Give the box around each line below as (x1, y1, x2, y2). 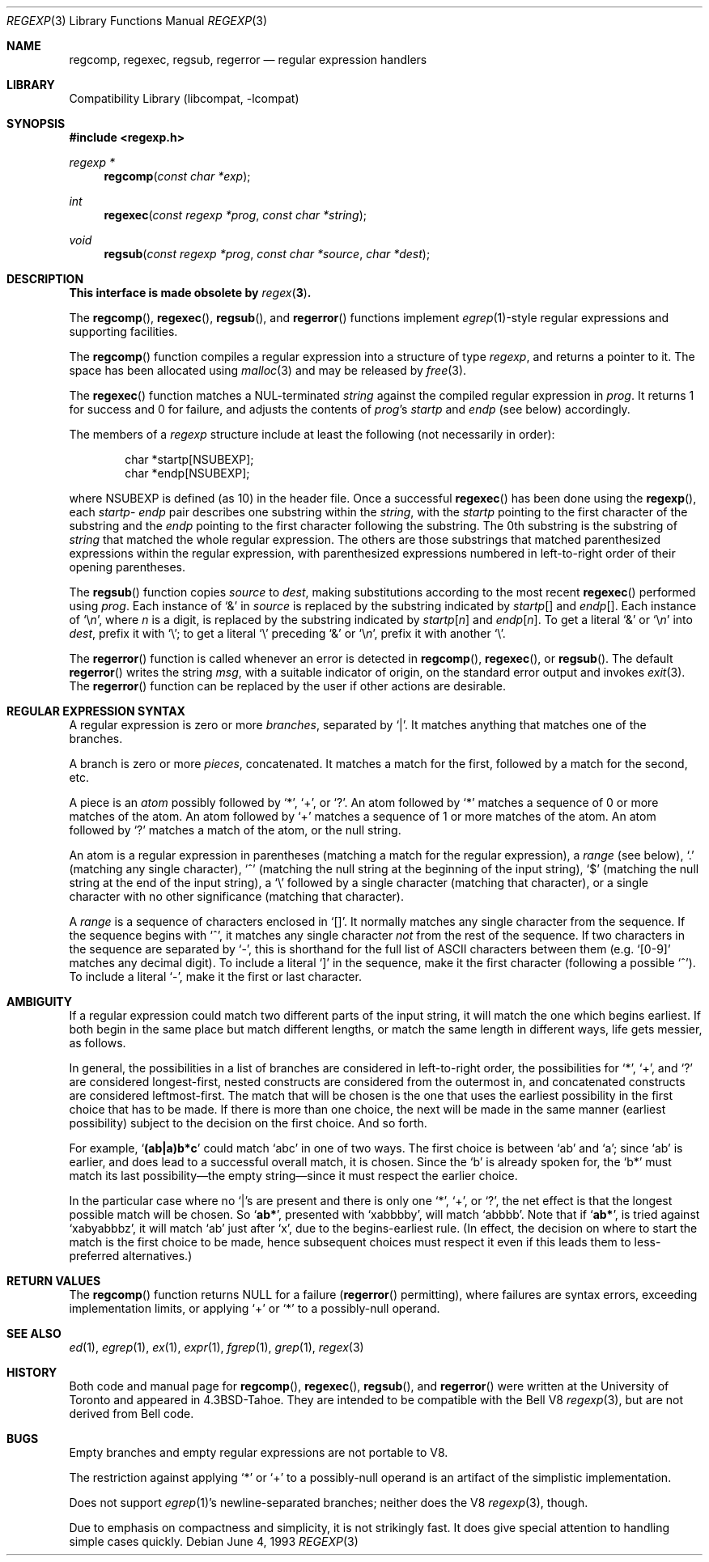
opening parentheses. (69, 560, 186, 574)
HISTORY (6, 1365, 57, 1379)
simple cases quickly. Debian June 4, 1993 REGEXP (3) (69, 1534, 359, 1548)
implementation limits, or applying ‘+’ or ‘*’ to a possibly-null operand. (69, 1301, 440, 1315)
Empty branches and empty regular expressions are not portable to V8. (69, 1445, 448, 1459)
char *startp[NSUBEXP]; (125, 452, 254, 466)
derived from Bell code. (69, 1407, 194, 1420)
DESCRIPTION (6, 272, 84, 286)
